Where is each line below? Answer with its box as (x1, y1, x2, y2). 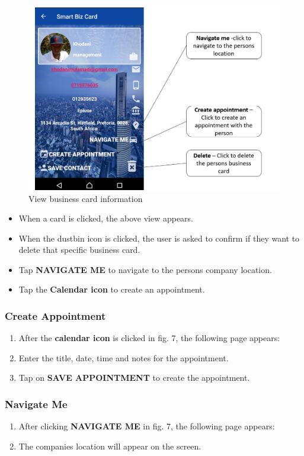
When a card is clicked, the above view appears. (18, 212, 194, 224)
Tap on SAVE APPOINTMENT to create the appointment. (18, 371, 250, 384)
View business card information (28, 192, 143, 204)
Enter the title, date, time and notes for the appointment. (18, 351, 229, 364)
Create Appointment (5, 309, 106, 323)
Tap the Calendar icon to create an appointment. (18, 283, 205, 296)
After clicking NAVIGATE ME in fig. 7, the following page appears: (18, 420, 275, 432)
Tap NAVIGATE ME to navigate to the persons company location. (18, 263, 272, 275)
